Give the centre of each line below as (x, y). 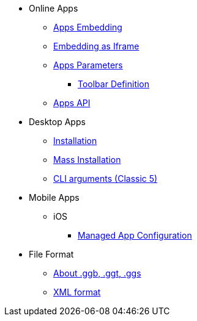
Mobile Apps (54, 197)
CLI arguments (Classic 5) (106, 179)
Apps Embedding (88, 27)
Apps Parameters (88, 65)
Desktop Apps (57, 122)
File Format (51, 254)
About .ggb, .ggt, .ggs (97, 273)
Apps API (72, 103)
